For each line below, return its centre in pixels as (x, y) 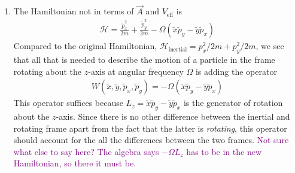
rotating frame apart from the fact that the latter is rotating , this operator (150, 128)
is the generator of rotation (233, 103)
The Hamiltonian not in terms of (74, 11)
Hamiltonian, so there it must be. (75, 163)
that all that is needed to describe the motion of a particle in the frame (144, 60)
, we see (270, 46)
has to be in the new (224, 151)
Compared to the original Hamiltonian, (85, 46)
